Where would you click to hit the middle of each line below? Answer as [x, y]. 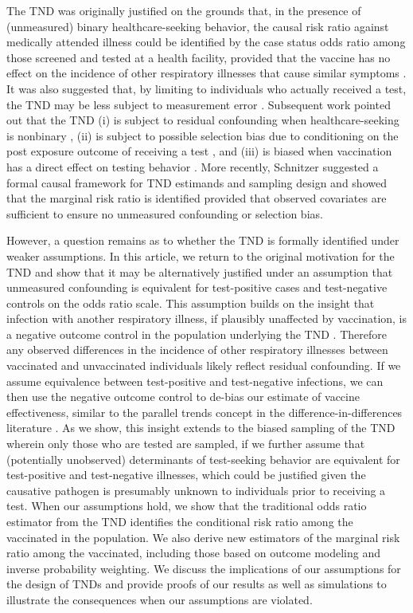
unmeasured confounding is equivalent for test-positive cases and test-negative [197, 287]
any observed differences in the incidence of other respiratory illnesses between [197, 350]
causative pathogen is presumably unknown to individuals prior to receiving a [196, 490]
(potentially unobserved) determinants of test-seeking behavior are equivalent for [203, 459]
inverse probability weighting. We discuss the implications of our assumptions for [204, 568]
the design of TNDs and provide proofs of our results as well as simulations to [197, 584]
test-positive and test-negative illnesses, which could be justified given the [186, 475]
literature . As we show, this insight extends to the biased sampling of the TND [201, 428]
